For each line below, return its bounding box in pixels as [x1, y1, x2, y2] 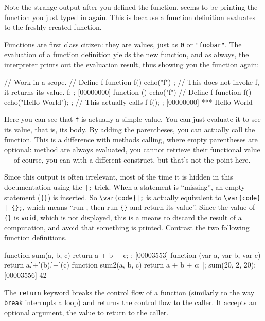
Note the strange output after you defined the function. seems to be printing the [4, 2, 258, 12]
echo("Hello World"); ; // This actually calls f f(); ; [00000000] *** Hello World [4, 96, 253, 107]
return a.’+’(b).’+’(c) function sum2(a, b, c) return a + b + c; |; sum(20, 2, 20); [4, 259, 256, 270]
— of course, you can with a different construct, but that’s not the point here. [4, 154, 251, 165]
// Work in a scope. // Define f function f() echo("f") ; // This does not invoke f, [4, 76, 259, 87]
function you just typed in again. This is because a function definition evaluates [4, 11, 256, 22]
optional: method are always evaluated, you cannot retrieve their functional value [4, 144, 260, 155]
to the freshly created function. [4, 22, 102, 32]
